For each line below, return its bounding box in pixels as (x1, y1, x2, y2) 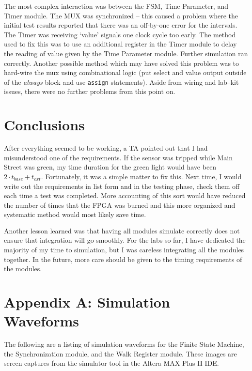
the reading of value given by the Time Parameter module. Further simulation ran (4, 48, 248, 58)
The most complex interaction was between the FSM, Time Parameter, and (4, 1, 228, 11)
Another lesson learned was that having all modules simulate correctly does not (4, 225, 240, 235)
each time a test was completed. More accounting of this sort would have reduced (4, 190, 246, 201)
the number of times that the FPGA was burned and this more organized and (4, 200, 236, 210)
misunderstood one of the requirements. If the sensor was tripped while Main (4, 152, 233, 162)
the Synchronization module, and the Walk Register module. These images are (4, 348, 237, 358)
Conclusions (4, 115, 85, 135)
